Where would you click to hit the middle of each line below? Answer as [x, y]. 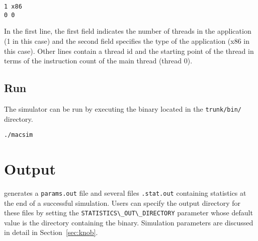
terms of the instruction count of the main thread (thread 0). [98, 61]
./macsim [19, 135]
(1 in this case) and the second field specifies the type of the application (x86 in [127, 41]
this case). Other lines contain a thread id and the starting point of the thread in [129, 51]
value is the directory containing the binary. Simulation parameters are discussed [129, 222]
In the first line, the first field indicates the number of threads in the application [128, 31]
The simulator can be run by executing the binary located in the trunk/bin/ [123, 108]
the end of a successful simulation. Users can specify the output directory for [122, 203]
